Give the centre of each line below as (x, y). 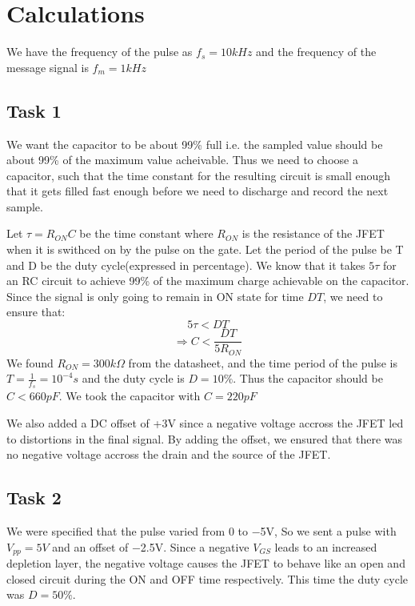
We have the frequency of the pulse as (100, 52)
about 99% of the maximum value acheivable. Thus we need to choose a (182, 160)
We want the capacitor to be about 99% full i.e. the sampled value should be (195, 144)
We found (30, 362)
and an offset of (90, 546)
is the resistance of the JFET (313, 233)
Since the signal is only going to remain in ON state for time (155, 296)
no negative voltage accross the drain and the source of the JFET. (169, 454)
